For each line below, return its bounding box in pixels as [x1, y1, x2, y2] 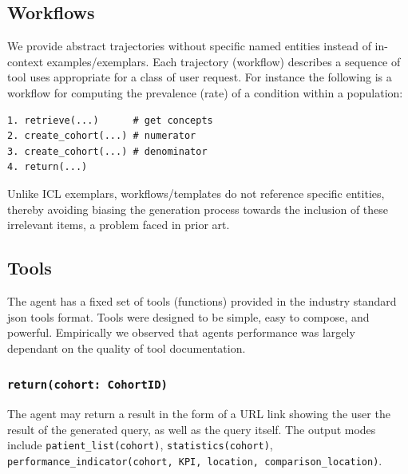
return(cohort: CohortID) [7, 378, 168, 392]
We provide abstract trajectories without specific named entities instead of [7, 38, 371, 54]
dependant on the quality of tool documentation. [7, 339, 246, 356]
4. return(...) [7, 161, 88, 173]
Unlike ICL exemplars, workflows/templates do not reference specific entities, [7, 184, 385, 201]
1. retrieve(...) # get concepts [7, 114, 213, 126]
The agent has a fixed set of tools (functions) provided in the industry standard [7, 292, 397, 309]
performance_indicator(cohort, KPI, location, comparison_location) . [7, 452, 382, 468]
